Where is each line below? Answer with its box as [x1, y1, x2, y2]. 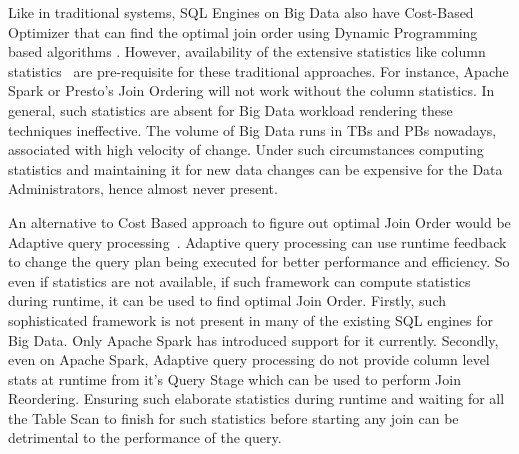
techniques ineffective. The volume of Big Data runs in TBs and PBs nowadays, [8, 119, 497, 140]
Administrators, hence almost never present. [8, 178, 278, 199]
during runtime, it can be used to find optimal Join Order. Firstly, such [8, 290, 446, 311]
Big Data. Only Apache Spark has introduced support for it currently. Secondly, [8, 329, 499, 350]
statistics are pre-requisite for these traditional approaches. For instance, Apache [8, 60, 509, 81]
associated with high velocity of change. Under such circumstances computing [8, 139, 484, 160]
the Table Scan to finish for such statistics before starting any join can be [8, 407, 459, 428]
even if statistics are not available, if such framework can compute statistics [8, 270, 471, 291]
